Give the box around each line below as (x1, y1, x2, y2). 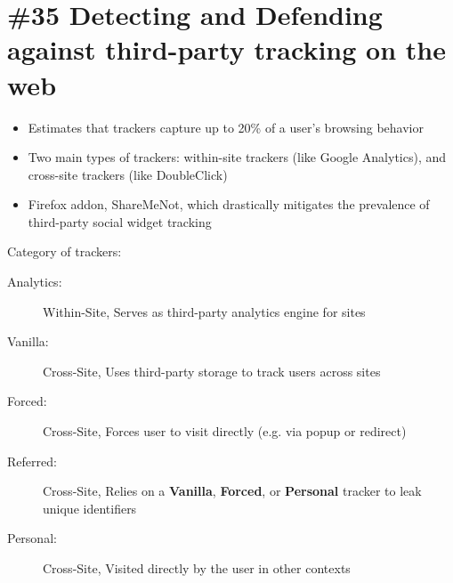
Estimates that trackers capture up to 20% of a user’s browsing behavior (28, 117, 425, 136)
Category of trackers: (7, 242, 122, 261)
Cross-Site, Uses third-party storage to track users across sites (43, 361, 381, 380)
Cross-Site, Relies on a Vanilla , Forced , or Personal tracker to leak (43, 482, 422, 500)
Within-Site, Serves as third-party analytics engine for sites (43, 302, 366, 320)
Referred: (7, 451, 57, 470)
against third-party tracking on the (7, 31, 446, 68)
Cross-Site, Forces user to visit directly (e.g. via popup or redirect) (43, 422, 407, 441)
